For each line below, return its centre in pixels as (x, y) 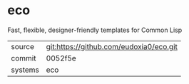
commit (24, 58)
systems (25, 70)
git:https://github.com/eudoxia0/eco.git (112, 46)
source (22, 46)
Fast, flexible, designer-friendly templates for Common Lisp (95, 30)
